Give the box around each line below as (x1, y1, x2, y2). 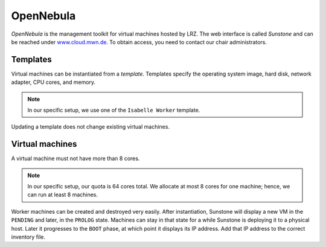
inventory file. (11, 233, 45, 241)
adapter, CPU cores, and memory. (11, 79, 96, 86)
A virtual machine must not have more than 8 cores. (11, 155, 140, 162)
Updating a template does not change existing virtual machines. (11, 123, 170, 130)
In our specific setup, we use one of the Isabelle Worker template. (27, 106, 200, 114)
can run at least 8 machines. (27, 191, 98, 199)
